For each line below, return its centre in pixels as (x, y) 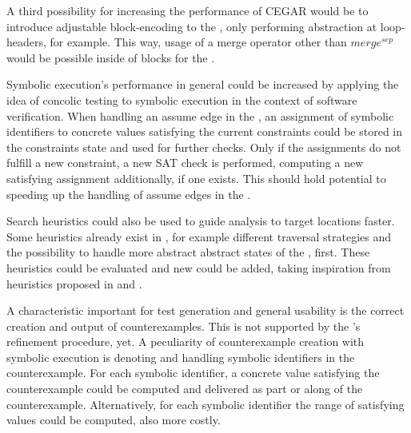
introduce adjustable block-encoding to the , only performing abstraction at (192, 26)
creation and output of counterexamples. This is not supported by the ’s (184, 326)
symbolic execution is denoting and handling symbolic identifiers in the (181, 357)
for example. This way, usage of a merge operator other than (198, 42)
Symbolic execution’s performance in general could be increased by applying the (203, 84)
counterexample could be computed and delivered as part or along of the (185, 389)
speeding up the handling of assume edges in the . (129, 194)
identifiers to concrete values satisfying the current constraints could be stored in (205, 131)
